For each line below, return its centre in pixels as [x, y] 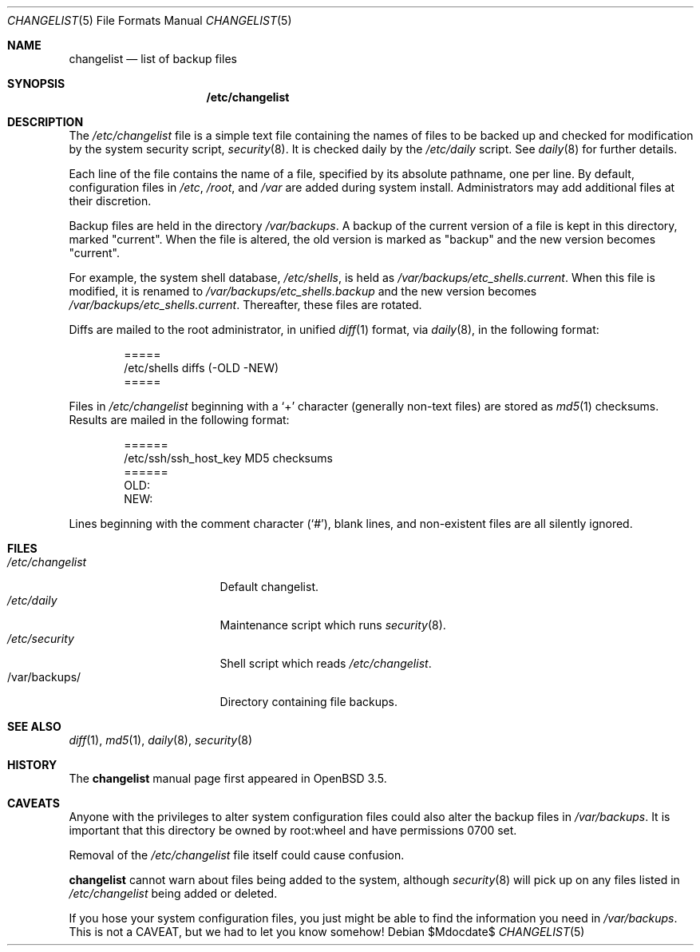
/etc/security [41, 639]
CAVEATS [34, 803]
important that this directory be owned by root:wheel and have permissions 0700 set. [293, 830]
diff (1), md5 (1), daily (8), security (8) [161, 740]
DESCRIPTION [45, 122]
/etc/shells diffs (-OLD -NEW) [202, 368]
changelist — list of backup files [153, 59]
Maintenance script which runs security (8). [333, 625]
